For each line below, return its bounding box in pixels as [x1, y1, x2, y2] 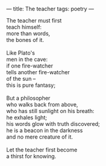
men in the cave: [6, 56, 48, 63]
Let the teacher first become [6, 146, 78, 153]
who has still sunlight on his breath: [6, 108, 94, 114]
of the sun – [6, 75, 36, 82]
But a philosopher [6, 94, 50, 102]
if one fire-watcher [6, 62, 53, 69]
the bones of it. [6, 36, 44, 43]
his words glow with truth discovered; [6, 120, 100, 127]
